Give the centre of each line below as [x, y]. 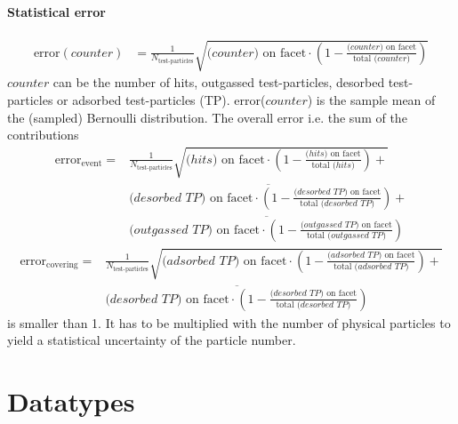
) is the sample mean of [371, 99]
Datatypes [71, 401]
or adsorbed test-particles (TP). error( [161, 99]
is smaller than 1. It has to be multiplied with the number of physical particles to [229, 322]
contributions [43, 135]
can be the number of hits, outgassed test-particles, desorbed [219, 82]
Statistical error [56, 11]
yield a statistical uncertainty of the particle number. [152, 340]
